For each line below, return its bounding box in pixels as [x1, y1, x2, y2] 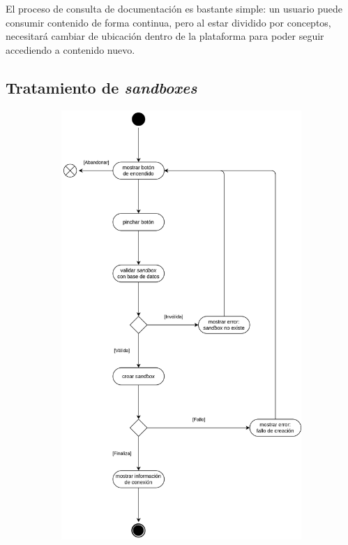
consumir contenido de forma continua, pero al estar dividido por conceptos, [6, 15, 331, 29]
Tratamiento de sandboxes [6, 76, 197, 98]
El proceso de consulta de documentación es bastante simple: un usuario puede [6, 1, 342, 15]
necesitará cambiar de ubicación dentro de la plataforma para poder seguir [6, 29, 324, 43]
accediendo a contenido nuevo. [6, 42, 135, 57]
